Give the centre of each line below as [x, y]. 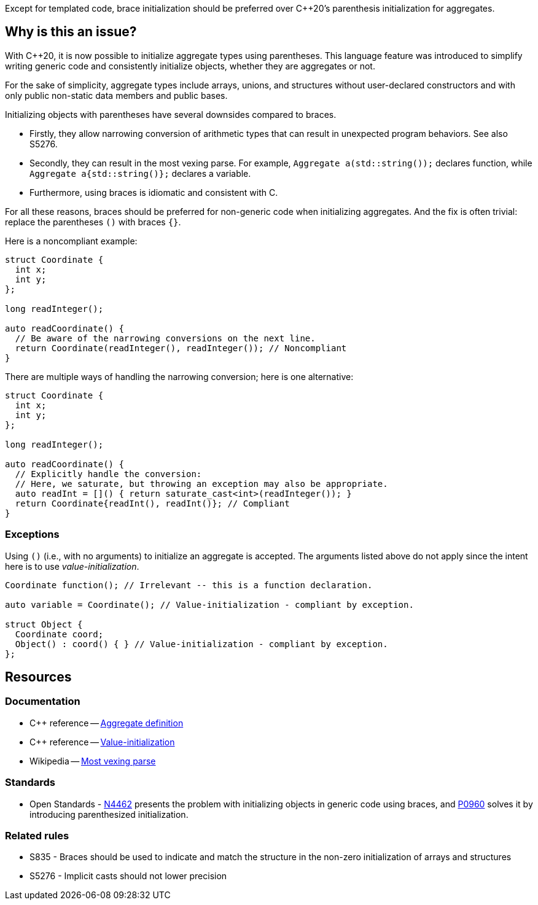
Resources [38, 677]
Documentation [43, 701]
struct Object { [44, 624]
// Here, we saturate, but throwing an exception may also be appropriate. [201, 484]
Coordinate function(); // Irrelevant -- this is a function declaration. [189, 585]
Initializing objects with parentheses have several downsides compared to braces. [171, 114]
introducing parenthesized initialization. [109, 814]
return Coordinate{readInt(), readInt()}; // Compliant [152, 503]
